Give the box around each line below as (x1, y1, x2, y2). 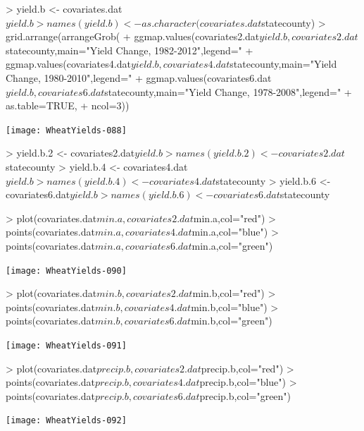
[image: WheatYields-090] (6, 265, 127, 276)
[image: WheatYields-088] (6, 125, 127, 135)
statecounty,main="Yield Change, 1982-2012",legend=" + (6, 42, 253, 57)
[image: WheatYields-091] (6, 341, 127, 351)
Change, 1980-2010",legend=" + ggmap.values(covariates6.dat (6, 70, 272, 85)
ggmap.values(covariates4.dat (6, 56, 131, 71)
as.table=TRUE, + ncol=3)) (6, 98, 130, 113)
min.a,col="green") (192, 238, 273, 253)
